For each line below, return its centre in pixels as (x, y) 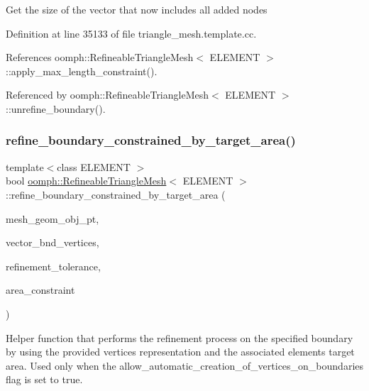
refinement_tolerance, (53, 266)
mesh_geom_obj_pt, (53, 218)
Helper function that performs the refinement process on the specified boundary (180, 337)
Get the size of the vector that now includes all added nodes (137, 9)
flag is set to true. (44, 379)
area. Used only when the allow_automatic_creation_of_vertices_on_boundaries (185, 365)
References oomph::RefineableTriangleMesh (100, 57)
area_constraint (40, 290)
